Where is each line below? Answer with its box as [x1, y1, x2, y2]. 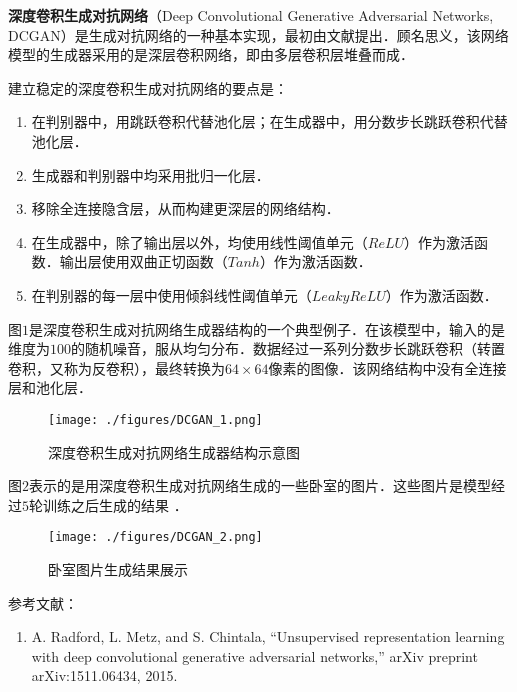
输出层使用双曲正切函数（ [59, 251, 228, 272]
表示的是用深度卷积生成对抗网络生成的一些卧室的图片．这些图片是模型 [29, 475, 491, 496]
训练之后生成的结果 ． [42, 494, 188, 515]
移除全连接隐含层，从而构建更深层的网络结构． [31, 198, 340, 219]
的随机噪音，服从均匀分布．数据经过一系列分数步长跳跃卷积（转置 [71, 338, 505, 359]
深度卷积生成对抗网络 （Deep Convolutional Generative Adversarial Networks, [8, 5, 494, 25]
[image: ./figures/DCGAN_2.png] [48, 530, 263, 545]
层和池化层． [8, 377, 92, 398]
